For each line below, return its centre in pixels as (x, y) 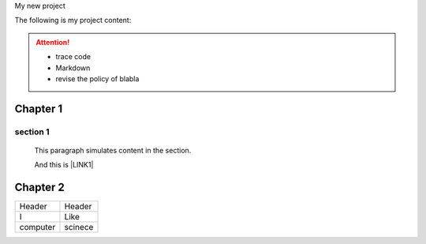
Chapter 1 (39, 109)
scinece (79, 227)
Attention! (53, 42)
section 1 (32, 132)
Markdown (73, 68)
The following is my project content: (73, 21)
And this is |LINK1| (64, 165)
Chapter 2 (39, 188)
